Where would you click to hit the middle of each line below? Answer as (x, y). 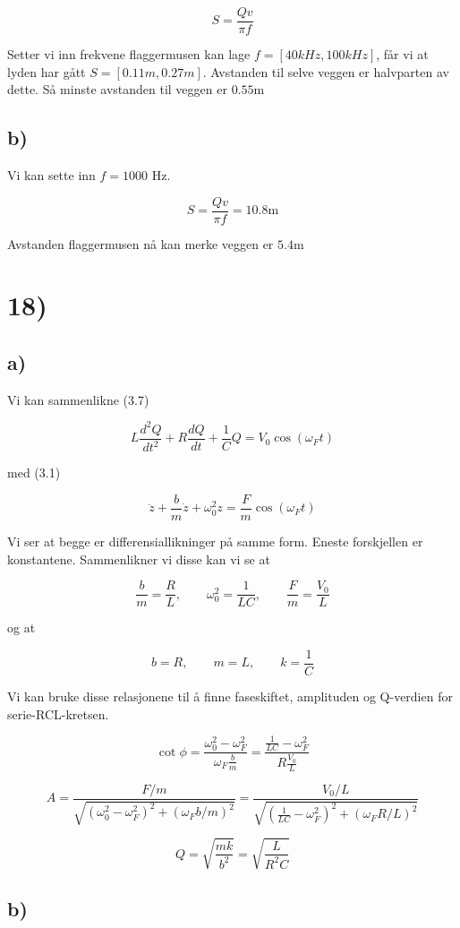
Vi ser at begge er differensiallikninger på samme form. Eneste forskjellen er (215, 541)
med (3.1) (34, 473)
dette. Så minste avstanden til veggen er (117, 89)
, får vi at (402, 54)
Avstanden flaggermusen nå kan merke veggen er (141, 243)
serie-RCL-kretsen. (58, 713)
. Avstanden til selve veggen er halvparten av (326, 71)
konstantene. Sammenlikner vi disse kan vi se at (139, 559)
